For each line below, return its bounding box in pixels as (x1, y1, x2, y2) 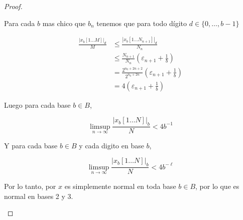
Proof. (4, 1, 23, 11)
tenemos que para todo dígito (96, 18, 187, 28)
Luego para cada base (4, 99, 71, 110)
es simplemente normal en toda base (64, 180, 176, 191)
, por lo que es (195, 180, 239, 191)
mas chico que (42, 18, 86, 28)
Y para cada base (4, 140, 58, 150)
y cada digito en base (79, 140, 144, 150)
